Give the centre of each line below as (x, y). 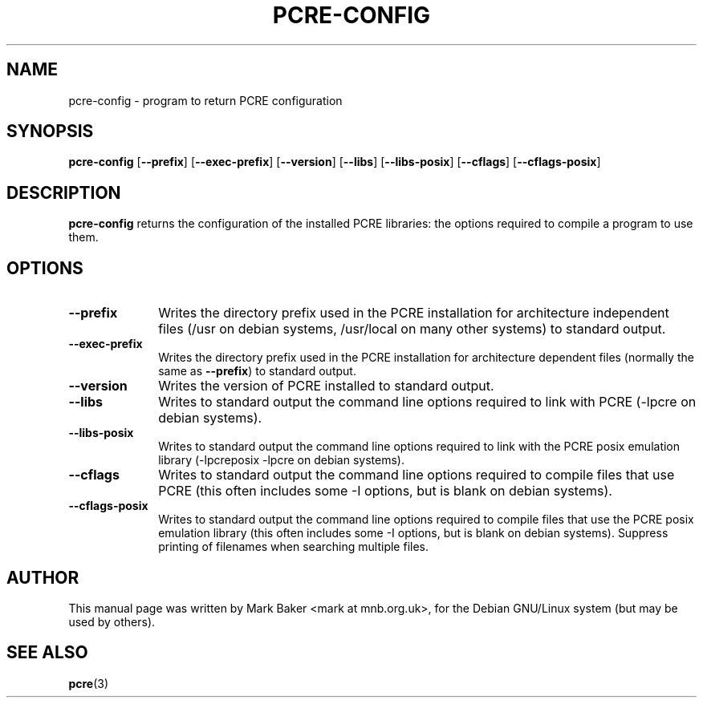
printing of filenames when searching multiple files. (293, 547)
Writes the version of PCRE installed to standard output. (326, 386)
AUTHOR (43, 577)
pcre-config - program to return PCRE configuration (205, 100)
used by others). (112, 621)
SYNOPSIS (50, 131)
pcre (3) (89, 683)
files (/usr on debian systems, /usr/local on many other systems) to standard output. (412, 329)
